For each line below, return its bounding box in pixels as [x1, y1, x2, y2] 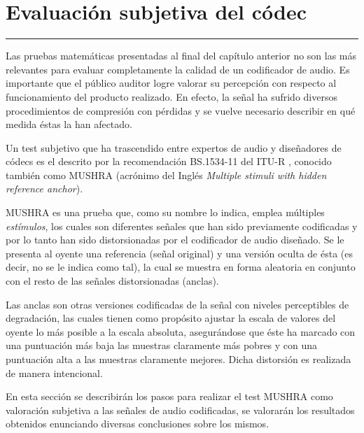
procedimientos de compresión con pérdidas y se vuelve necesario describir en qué [6, 103, 356, 118]
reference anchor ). [6, 181, 83, 196]
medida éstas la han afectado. [6, 117, 132, 132]
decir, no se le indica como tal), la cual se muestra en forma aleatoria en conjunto [6, 260, 356, 274]
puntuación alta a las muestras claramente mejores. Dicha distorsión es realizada [6, 352, 351, 366]
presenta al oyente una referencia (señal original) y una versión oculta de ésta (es [6, 246, 353, 260]
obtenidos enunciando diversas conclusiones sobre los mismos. [6, 416, 269, 431]
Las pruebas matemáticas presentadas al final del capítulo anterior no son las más [6, 48, 357, 63]
